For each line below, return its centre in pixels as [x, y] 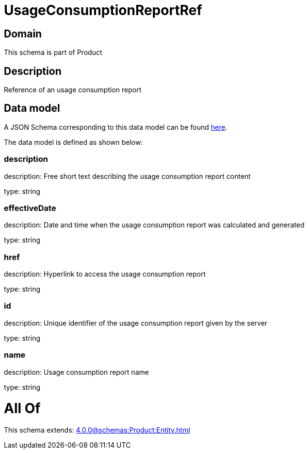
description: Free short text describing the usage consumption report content [127, 176]
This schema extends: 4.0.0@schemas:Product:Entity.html [97, 430]
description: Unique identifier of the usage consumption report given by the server [136, 323]
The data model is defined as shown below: [73, 142]
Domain [23, 34]
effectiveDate [30, 208]
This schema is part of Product [53, 52]
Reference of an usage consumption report [73, 90]
